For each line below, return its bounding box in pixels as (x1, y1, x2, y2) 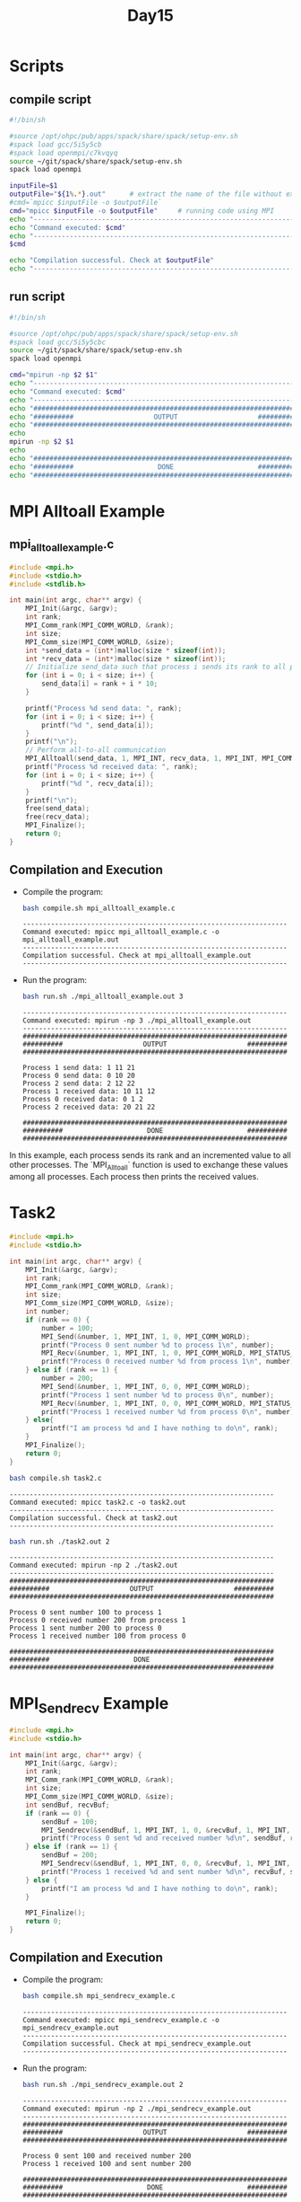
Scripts (9, 56, 64, 76)
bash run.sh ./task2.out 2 (9, 1537, 110, 1546)
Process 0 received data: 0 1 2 (21, 1095, 143, 1104)
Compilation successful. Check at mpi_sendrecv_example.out (21, 2038, 252, 2048)
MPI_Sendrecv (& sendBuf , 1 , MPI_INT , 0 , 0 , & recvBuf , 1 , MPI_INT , (41, 1859, 291, 1869)
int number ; (25, 1307, 70, 1316)
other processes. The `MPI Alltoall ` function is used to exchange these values (9, 1160, 288, 1172)
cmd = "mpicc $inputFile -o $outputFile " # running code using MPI (9, 206, 275, 216)
